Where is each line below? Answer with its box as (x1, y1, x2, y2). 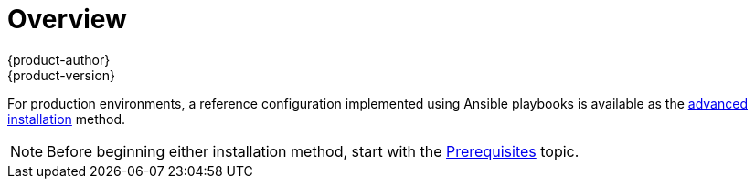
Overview (7, 4, 127, 35)
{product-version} (7, 67, 116, 83)
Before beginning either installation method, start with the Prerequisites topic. (47, 141, 580, 160)
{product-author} (7, 51, 111, 67)
